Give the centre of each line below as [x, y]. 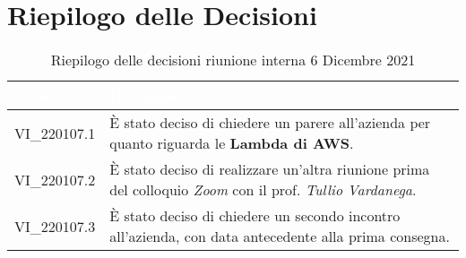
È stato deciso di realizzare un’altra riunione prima [270, 169]
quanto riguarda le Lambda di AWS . [232, 143]
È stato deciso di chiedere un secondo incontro [255, 216]
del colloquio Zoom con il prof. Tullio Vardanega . [263, 190]
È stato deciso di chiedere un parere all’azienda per [270, 123]
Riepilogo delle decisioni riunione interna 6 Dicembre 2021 [233, 60]
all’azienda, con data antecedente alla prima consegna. [280, 236]
